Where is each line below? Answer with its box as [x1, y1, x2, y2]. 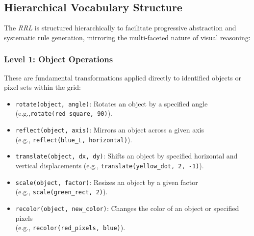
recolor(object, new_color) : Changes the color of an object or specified [15, 203, 239, 213]
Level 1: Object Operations [4, 53, 113, 65]
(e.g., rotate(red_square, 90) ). [15, 108, 112, 118]
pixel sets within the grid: [4, 82, 81, 92]
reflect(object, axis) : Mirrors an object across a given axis [15, 125, 204, 135]
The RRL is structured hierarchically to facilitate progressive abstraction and [4, 23, 236, 33]
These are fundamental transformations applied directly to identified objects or [4, 72, 241, 82]
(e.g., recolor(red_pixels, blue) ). [15, 222, 126, 233]
